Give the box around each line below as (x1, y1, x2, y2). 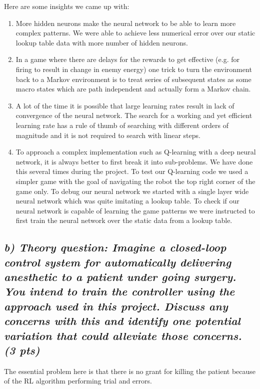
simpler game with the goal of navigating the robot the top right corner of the (15, 175, 255, 186)
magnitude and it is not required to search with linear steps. (15, 129, 200, 140)
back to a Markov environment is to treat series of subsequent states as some (15, 73, 251, 84)
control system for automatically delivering (4, 254, 231, 269)
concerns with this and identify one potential (4, 313, 240, 328)
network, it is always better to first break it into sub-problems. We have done (15, 156, 253, 166)
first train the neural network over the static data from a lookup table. (15, 215, 232, 225)
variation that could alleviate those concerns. (4, 327, 242, 343)
